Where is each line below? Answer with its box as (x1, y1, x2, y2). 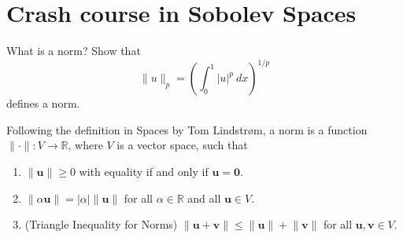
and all (187, 189, 221, 206)
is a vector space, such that (116, 137, 248, 153)
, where (68, 137, 103, 153)
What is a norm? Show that (6, 42, 141, 59)
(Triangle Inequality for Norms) (24, 216, 178, 233)
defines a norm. (6, 95, 80, 112)
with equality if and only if (79, 163, 209, 179)
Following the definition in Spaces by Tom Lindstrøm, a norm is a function (6, 121, 368, 137)
